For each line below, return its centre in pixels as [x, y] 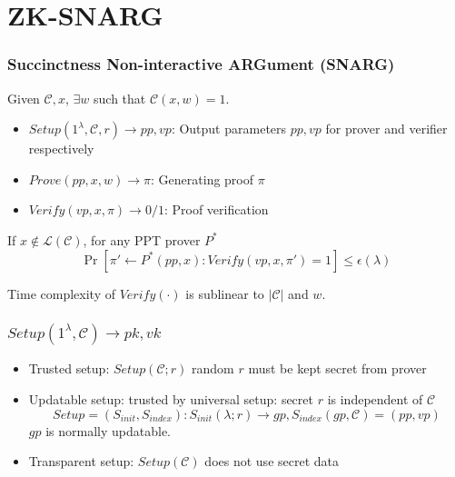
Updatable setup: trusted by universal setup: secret [171, 399]
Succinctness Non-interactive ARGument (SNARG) [201, 64]
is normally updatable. [109, 430]
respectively [61, 149]
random [213, 368]
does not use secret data [272, 461]
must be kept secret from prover [337, 368]
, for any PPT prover [142, 239]
